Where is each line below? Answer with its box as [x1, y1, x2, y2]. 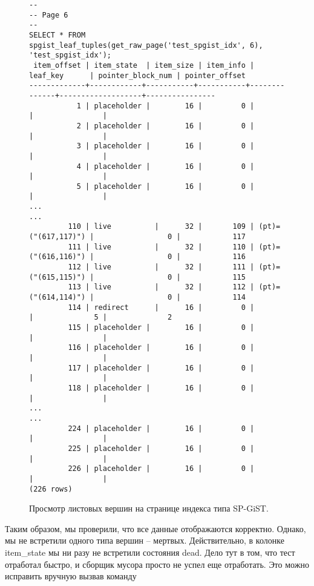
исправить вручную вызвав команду [5, 570, 137, 582]
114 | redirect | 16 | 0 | [68, 303, 255, 312]
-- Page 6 [29, 10, 68, 19]
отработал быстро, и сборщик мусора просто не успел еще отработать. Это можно [5, 558, 309, 570]
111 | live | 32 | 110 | [68, 242, 255, 251]
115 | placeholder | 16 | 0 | [68, 323, 255, 332]
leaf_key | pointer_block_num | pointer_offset [29, 71, 246, 80]
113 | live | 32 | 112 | [68, 283, 255, 292]
